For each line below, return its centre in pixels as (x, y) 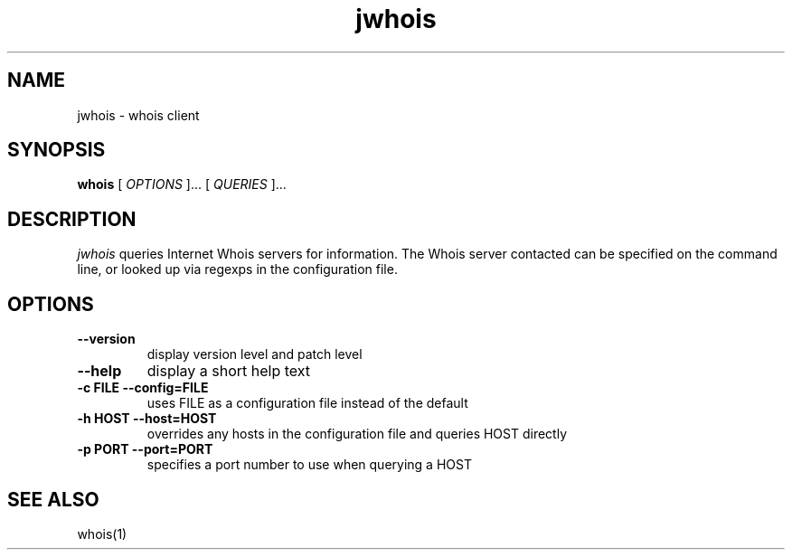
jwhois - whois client (138, 115)
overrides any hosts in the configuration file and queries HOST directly (357, 434)
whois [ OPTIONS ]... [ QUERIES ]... (182, 184)
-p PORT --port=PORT (145, 449)
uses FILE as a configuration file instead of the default (307, 403)
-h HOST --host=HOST (147, 419)
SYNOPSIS (57, 150)
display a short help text (229, 371)
